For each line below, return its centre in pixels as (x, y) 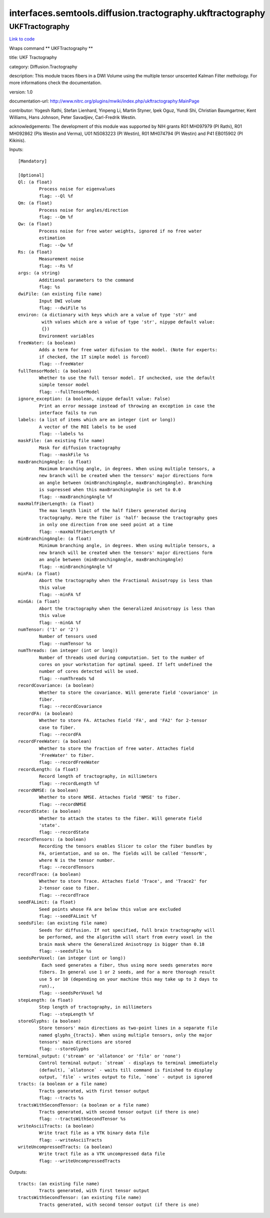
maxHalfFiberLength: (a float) (56, 504)
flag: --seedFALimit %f (68, 916)
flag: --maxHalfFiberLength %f (77, 532)
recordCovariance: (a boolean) (56, 685)
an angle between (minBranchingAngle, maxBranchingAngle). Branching (126, 483)
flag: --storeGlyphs (64, 1049)
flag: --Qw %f (56, 245)
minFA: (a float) (39, 574)
